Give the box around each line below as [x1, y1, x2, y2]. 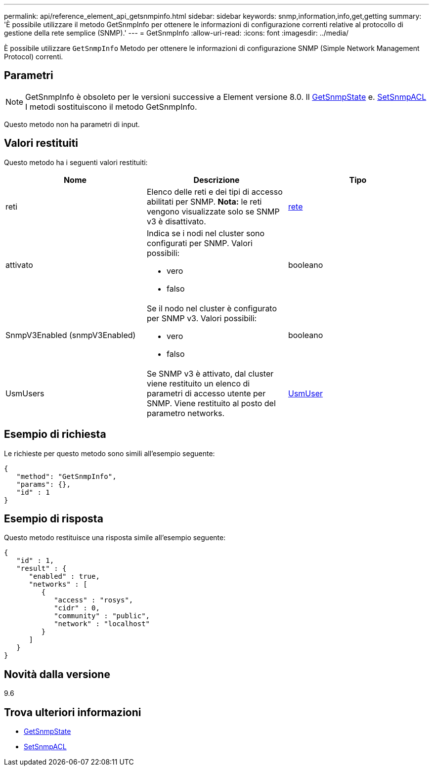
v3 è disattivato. [146, 216, 206, 226]
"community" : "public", [54, 612, 150, 620]
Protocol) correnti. [4, 52, 63, 61]
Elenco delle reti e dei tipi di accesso [146, 186, 283, 197]
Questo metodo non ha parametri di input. [4, 120, 140, 128]
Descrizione [193, 174, 240, 185]
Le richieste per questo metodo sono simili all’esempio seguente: [4, 449, 215, 458]
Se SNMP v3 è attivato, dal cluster [146, 368, 274, 379]
